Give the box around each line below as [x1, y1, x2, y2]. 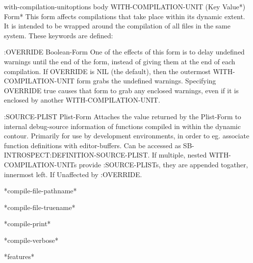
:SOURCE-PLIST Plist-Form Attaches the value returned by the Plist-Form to [4, 111, 241, 121]
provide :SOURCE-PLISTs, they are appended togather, [78, 159, 248, 169]
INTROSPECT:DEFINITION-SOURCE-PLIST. [4, 150, 150, 160]
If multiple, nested [152, 150, 207, 160]
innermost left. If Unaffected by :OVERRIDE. [4, 169, 142, 179]
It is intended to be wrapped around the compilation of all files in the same [4, 21, 230, 31]
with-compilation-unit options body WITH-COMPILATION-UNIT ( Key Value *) [4, 1, 246, 11]
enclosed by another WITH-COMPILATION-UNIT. [4, 95, 160, 105]
